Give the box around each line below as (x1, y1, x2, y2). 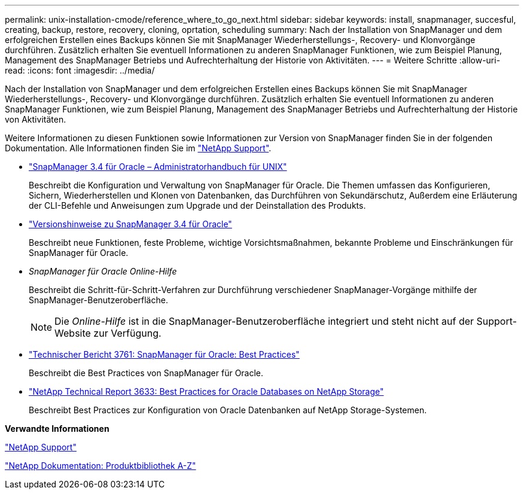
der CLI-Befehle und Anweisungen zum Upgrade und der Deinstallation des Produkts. (29, 200, 366, 211)
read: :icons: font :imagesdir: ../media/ (5, 65, 155, 75)
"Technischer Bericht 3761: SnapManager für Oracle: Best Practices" (29, 349, 300, 359)
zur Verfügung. (93, 327, 162, 339)
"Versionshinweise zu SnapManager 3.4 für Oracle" (29, 219, 232, 229)
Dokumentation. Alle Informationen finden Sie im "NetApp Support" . (5, 143, 272, 153)
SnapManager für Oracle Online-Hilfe (29, 266, 177, 276)
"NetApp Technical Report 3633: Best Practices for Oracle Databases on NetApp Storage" (29, 386, 384, 397)
